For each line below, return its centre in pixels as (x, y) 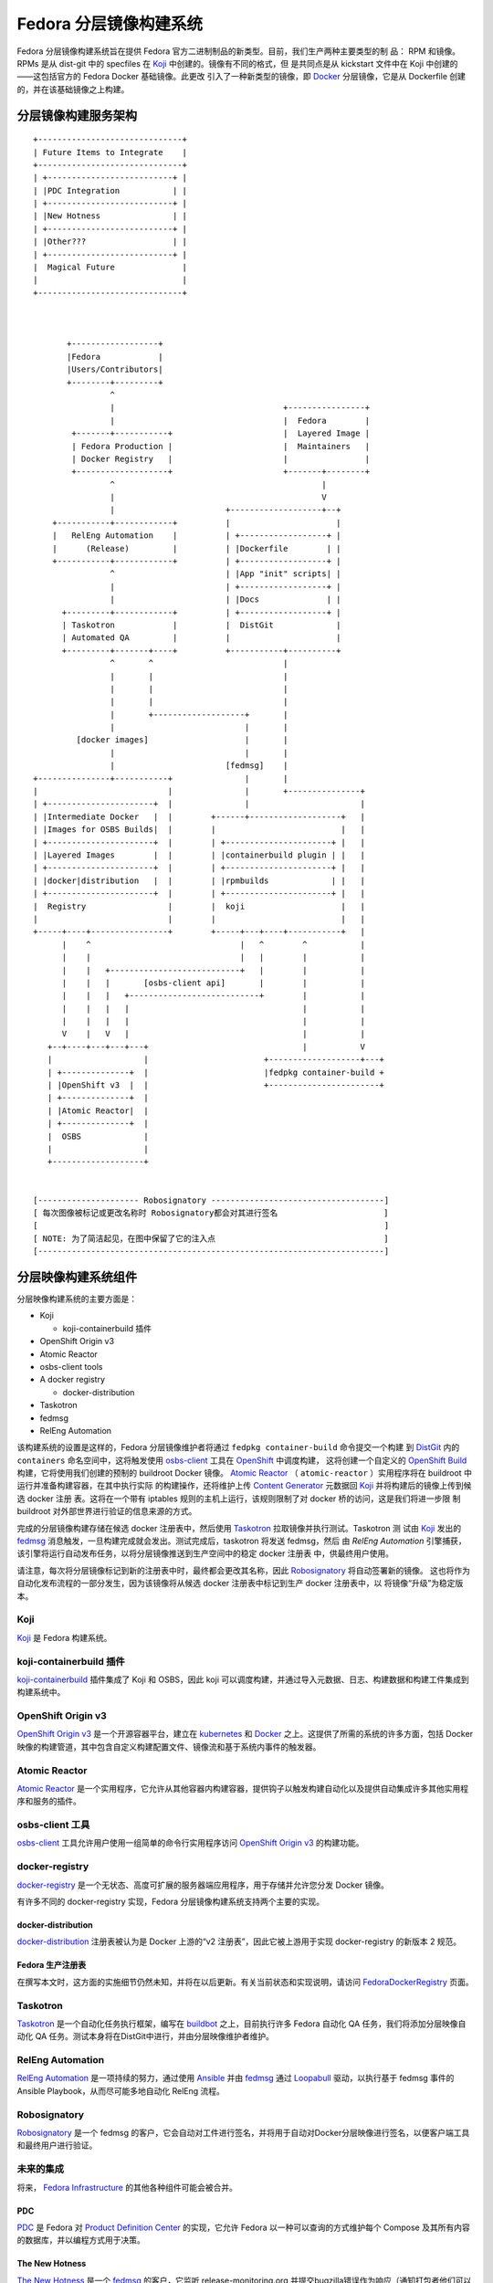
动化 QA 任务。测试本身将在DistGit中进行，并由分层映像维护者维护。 (145, 2036)
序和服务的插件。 (49, 1801)
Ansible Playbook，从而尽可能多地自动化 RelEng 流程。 (121, 2090)
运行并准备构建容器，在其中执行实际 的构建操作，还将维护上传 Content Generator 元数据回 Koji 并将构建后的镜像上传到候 (244, 1486)
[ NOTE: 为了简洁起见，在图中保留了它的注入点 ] (211, 1238)
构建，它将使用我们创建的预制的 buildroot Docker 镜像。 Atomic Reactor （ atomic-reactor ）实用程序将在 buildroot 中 (244, 1473)
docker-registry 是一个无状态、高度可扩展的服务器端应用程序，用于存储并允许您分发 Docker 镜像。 (203, 1885)
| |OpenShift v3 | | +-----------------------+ (216, 1085)
